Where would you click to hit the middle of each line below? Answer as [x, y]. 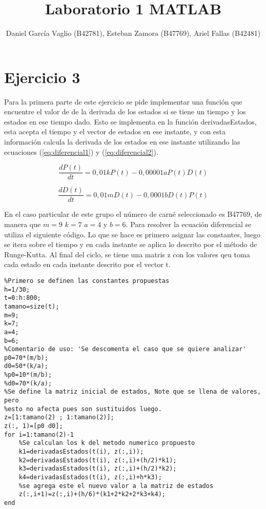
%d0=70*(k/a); [28, 383]
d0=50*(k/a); [26, 366]
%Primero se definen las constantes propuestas [87, 281]
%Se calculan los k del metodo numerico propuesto [107, 443]
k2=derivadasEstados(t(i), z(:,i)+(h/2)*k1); [98, 460]
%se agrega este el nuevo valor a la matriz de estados [116, 486]
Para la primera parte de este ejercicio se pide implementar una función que [123, 101]
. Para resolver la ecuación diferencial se [189, 224]
